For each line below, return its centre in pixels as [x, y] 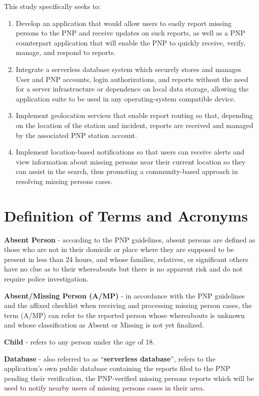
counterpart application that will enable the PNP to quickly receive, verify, [130, 42]
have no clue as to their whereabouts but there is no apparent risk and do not [123, 269]
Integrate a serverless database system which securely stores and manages [128, 69]
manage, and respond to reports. [66, 52]
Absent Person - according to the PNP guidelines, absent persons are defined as [130, 239]
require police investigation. [46, 278]
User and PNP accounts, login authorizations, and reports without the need [132, 79]
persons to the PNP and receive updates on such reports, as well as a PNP [130, 33]
